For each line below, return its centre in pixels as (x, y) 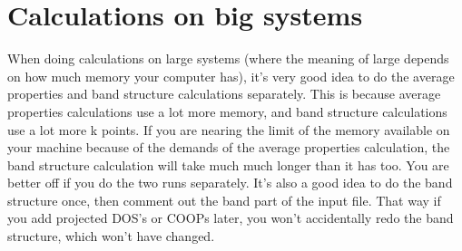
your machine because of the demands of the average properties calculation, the (229, 147)
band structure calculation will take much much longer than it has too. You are (228, 164)
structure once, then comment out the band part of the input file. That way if (224, 200)
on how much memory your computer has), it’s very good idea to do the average (231, 76)
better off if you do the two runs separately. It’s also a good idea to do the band (230, 183)
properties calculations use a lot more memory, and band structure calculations (227, 111)
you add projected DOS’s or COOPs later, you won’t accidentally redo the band (231, 218)
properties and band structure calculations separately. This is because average (224, 94)
